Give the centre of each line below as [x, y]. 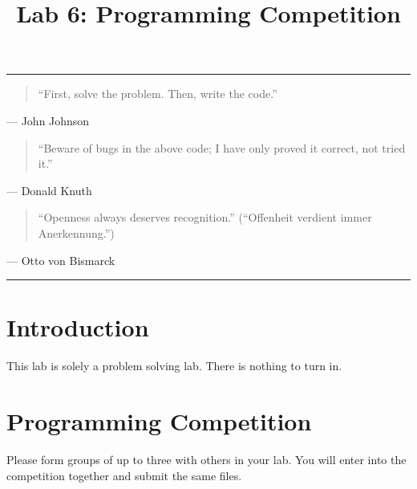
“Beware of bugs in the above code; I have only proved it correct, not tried [222, 147]
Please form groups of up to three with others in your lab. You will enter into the [206, 459]
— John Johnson [48, 120]
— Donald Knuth [49, 190]
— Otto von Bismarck [61, 260]
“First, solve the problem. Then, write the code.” [158, 94]
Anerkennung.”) [76, 232]
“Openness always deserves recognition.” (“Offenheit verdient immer [205, 217]
